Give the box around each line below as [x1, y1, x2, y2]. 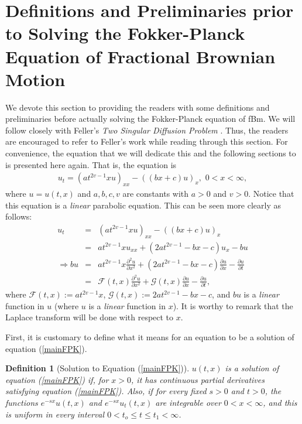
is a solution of [225, 362, 279, 374]
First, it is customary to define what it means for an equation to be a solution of [5, 331, 294, 343]
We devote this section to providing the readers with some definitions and [5, 101, 270, 113]
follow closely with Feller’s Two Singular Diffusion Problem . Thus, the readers [5, 124, 289, 136]
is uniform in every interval [5, 408, 105, 420]
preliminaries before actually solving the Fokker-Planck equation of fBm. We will [5, 112, 296, 125]
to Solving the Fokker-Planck [5, 21, 245, 45]
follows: [5, 210, 32, 223]
